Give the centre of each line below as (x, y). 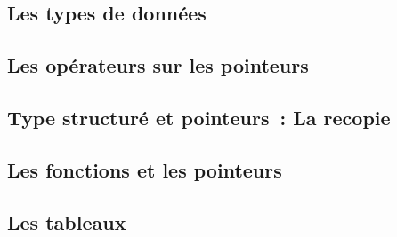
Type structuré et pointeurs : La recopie (199, 117)
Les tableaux (67, 221)
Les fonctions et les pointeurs (145, 169)
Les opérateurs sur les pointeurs (158, 65)
